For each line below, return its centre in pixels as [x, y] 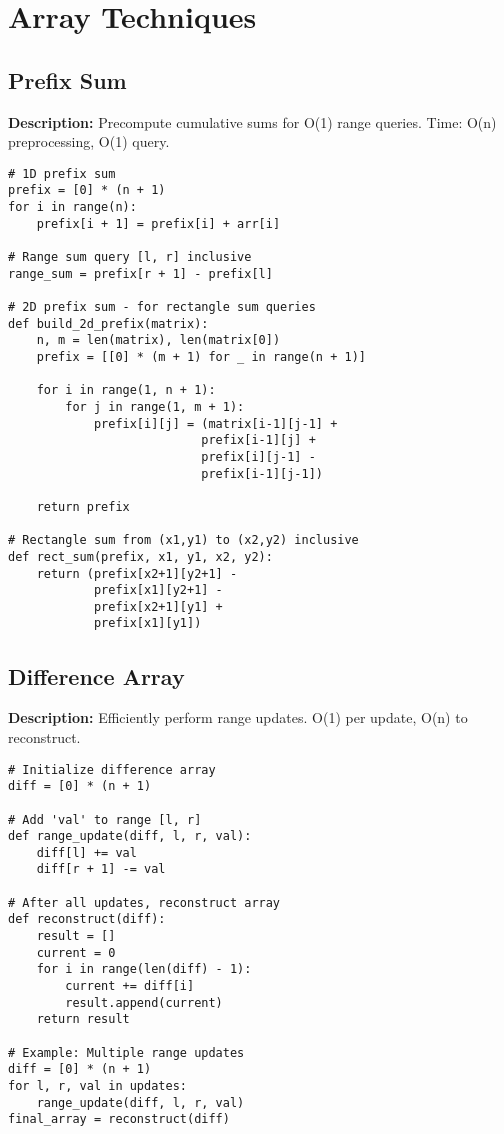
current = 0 [76, 952]
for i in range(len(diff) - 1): [144, 969]
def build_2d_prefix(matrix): [108, 323]
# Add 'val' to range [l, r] [105, 819]
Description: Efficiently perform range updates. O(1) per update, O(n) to [238, 717]
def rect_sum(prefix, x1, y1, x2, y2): [140, 556]
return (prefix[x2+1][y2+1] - [137, 573]
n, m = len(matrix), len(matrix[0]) [158, 340]
